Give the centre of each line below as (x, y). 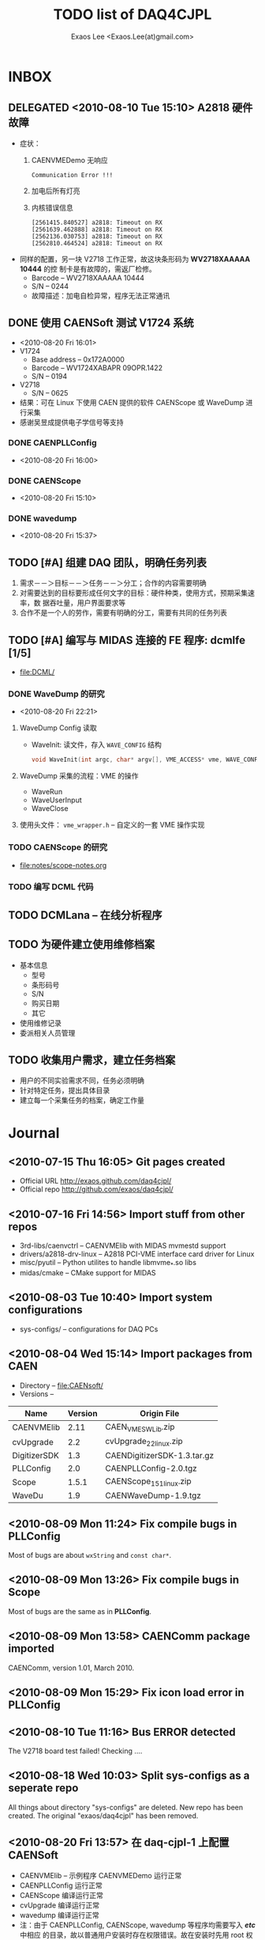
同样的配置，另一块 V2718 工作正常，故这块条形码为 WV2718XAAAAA (135, 259)
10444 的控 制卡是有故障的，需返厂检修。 (88, 269)
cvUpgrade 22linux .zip (144, 1442)
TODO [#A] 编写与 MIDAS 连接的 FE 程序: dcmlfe (127, 640)
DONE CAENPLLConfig (52, 443)
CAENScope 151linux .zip (148, 1482)
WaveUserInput (57, 800)
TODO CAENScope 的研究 (58, 847)
